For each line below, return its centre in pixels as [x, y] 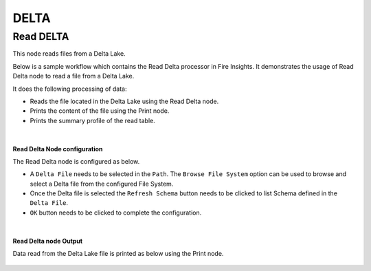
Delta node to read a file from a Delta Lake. [74, 76]
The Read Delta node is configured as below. [76, 161]
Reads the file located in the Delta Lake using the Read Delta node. [124, 101]
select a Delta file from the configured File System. [102, 184]
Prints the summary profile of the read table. [93, 120]
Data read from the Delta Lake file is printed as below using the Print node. [118, 254]
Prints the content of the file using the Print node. [100, 111]
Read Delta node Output [47, 241]
